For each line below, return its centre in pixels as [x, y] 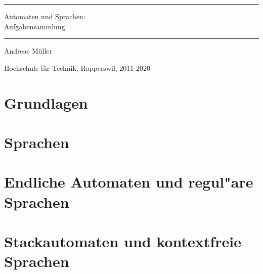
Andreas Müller [28, 51]
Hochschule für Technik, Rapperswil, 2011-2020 [77, 67]
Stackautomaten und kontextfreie [123, 241]
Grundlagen [46, 102]
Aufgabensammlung [35, 26]
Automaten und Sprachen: [45, 16]
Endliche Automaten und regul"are [129, 182]
